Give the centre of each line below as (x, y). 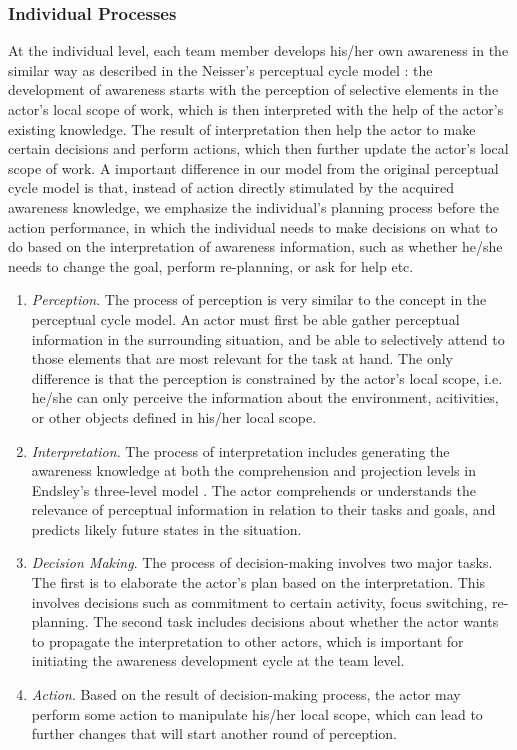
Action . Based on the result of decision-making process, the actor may (246, 694)
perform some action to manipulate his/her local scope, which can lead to (257, 713)
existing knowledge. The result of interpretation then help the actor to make (242, 128)
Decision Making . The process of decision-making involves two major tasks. (262, 562)
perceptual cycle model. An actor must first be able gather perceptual (245, 318)
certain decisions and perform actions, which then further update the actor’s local (258, 148)
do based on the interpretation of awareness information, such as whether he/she (255, 246)
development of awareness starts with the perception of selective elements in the (253, 89)
